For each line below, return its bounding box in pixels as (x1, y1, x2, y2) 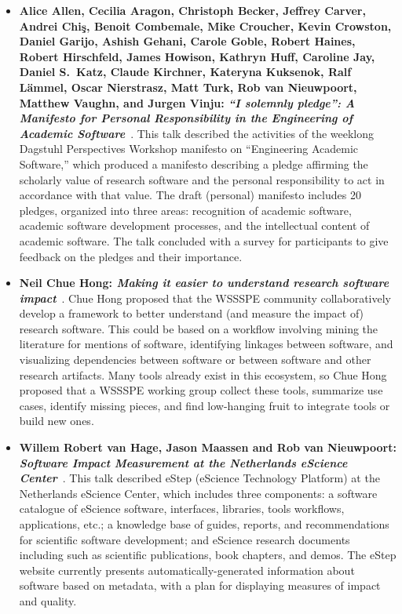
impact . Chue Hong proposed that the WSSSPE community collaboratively (19, 289, 391, 306)
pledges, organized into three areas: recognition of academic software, (19, 202, 352, 218)
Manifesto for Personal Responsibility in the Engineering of (19, 110, 353, 126)
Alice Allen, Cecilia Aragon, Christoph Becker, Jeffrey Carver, (19, 2, 366, 18)
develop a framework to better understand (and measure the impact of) (19, 305, 364, 322)
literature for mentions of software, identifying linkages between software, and (19, 336, 393, 352)
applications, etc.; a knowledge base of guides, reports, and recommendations (19, 516, 389, 532)
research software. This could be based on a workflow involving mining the (19, 320, 378, 336)
